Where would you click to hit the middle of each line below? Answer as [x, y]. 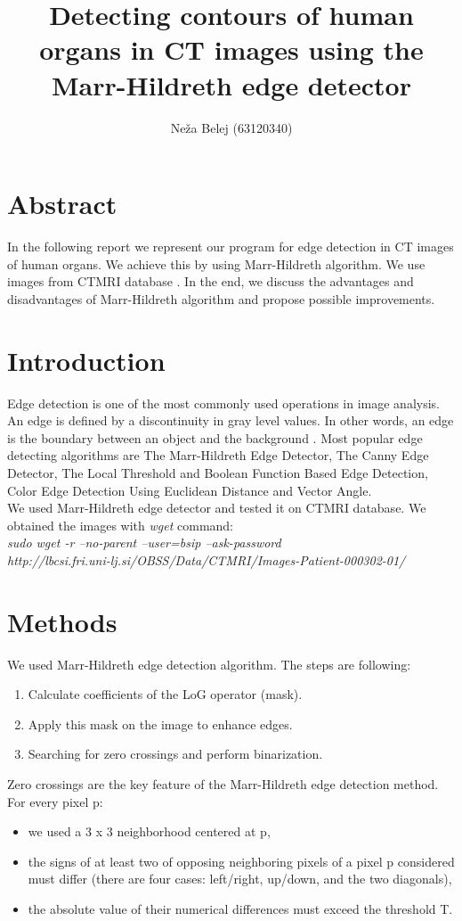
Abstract [62, 204]
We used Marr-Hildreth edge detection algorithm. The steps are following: [209, 664]
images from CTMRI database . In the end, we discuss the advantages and [211, 281]
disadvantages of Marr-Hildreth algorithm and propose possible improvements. [221, 298]
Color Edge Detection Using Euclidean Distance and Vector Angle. [190, 490]
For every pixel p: [55, 801]
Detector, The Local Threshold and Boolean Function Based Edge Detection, [218, 472]
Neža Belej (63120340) [231, 127]
